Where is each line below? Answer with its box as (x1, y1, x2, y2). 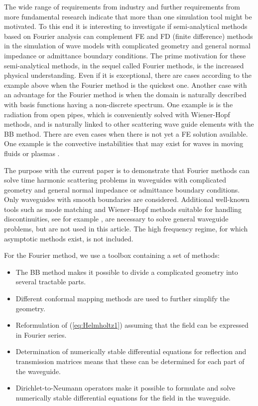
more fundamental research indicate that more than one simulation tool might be (4, 11, 252, 21)
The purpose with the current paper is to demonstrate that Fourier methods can (4, 165, 250, 175)
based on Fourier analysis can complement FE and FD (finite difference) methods (4, 30, 253, 41)
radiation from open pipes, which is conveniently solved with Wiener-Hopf (4, 109, 230, 119)
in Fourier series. (15, 329, 67, 340)
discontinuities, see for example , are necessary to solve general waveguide (4, 213, 229, 224)
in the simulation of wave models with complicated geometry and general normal (4, 40, 251, 51)
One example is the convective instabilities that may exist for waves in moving (4, 138, 244, 149)
